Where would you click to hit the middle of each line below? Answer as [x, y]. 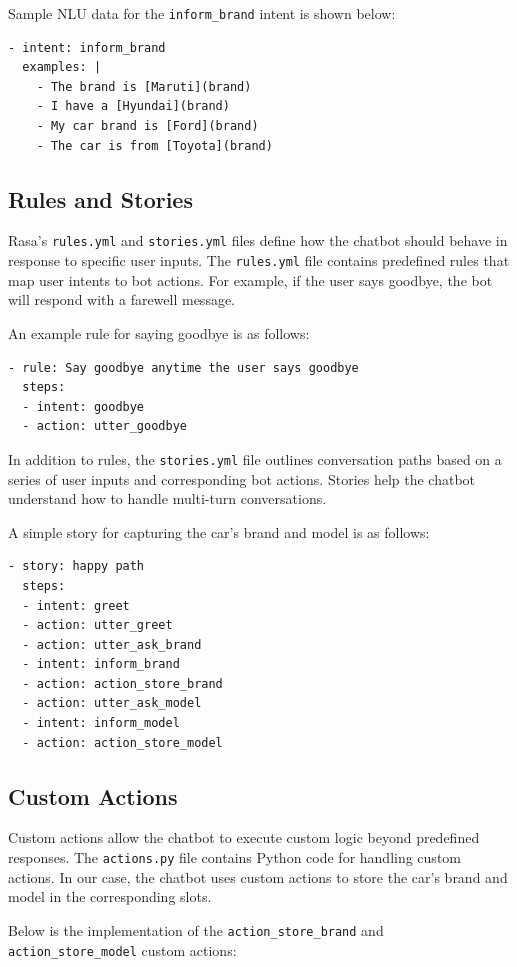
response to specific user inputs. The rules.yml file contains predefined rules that [259, 260]
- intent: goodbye [83, 406]
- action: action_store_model [122, 742]
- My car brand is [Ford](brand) [147, 126]
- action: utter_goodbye [104, 426]
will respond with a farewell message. [122, 299]
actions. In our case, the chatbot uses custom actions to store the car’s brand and [258, 876]
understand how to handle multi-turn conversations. [167, 498]
